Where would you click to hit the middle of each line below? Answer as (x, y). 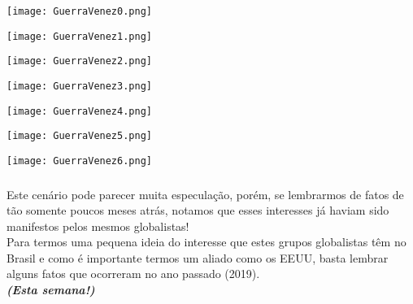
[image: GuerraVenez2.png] (79, 61)
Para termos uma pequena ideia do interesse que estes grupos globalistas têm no (206, 242)
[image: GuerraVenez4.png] (79, 111)
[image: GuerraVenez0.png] (79, 11)
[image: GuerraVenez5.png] (79, 136)
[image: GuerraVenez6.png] (79, 161)
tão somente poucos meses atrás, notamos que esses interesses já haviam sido (198, 210)
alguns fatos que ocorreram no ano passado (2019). (133, 274)
